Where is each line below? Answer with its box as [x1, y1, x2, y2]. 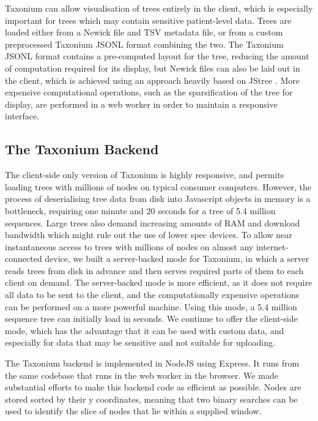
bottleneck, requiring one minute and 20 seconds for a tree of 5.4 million [5, 204, 276, 217]
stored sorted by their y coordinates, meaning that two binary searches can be [5, 392, 298, 405]
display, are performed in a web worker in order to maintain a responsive [5, 97, 278, 110]
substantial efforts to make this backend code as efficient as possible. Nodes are [5, 381, 301, 393]
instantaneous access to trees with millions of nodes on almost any [5, 240, 254, 253]
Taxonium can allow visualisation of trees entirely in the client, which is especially [5, 2, 313, 14]
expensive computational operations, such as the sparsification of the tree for [5, 86, 293, 99]
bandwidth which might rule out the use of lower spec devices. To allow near [5, 228, 292, 241]
